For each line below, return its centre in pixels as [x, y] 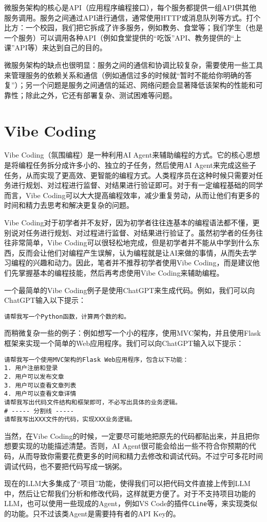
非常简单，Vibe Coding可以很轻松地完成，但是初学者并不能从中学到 [125, 243]
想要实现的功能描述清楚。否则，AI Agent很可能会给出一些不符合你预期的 [127, 446]
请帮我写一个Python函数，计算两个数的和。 [67, 316]
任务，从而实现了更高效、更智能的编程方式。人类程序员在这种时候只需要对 [130, 175]
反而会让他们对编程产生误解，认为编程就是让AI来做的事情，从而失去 [134, 252]
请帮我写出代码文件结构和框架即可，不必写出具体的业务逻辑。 [93, 402]
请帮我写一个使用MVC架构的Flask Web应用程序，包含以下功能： [97, 360]
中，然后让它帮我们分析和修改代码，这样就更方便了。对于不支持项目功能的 [130, 493]
